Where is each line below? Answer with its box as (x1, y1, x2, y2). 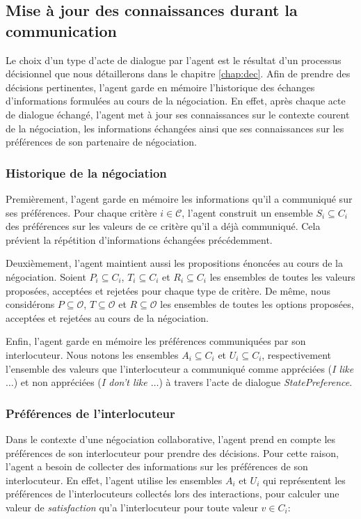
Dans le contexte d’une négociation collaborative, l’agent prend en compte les (6, 431, 336, 446)
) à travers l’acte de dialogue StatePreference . (159, 375, 353, 389)
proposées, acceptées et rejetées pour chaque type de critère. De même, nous (6, 283, 330, 297)
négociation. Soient (6, 269, 86, 284)
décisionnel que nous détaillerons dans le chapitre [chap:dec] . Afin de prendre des (6, 66, 351, 81)
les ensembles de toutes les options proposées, (160, 297, 354, 311)
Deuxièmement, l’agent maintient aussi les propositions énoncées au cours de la (6, 256, 343, 270)
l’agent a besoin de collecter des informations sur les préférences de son (6, 459, 308, 474)
